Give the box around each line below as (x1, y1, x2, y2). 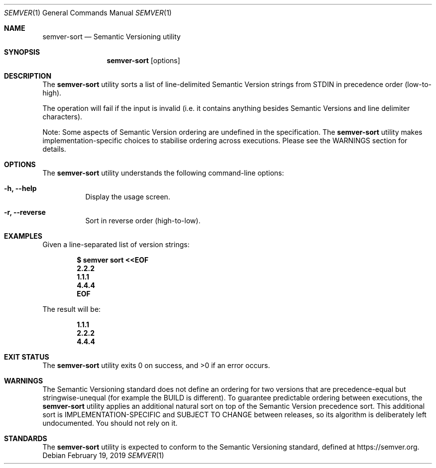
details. (42, 145, 66, 153)
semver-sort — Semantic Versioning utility (42, 32, 181, 41)
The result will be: (42, 305, 101, 313)
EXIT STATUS (4, 353, 49, 361)
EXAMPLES (4, 232, 42, 240)
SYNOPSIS (4, 48, 40, 56)
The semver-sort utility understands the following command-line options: (42, 169, 284, 177)
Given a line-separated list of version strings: (42, 240, 190, 249)
